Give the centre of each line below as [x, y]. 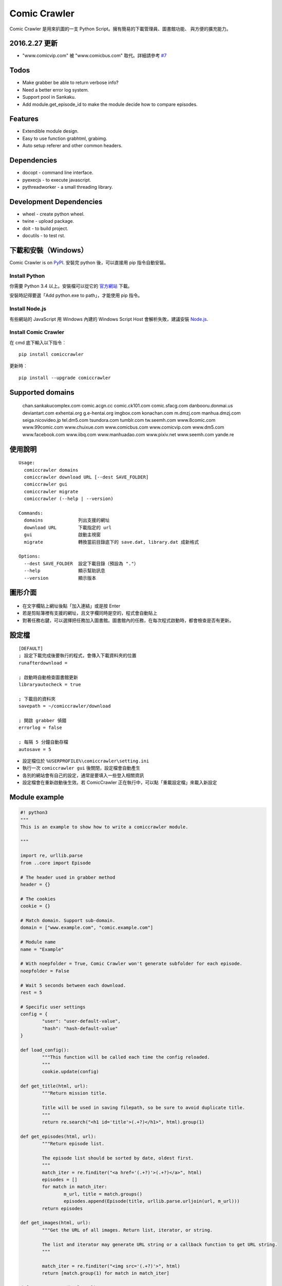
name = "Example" [42, 949]
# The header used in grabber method [68, 877]
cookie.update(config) [71, 1072]
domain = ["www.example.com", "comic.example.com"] [87, 928]
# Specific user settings [53, 1007]
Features [24, 119]
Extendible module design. [51, 131]
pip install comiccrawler [51, 354]
